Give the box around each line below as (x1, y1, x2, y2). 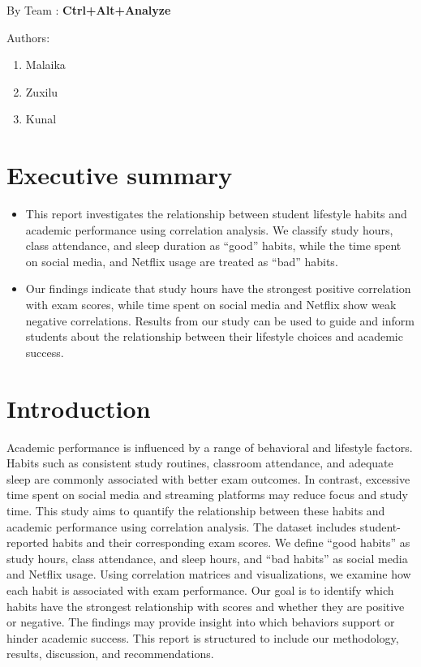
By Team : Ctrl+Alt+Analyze (6, 2, 171, 18)
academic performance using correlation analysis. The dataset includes (6, 518, 357, 535)
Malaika (25, 56, 66, 73)
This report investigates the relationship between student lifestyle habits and (25, 205, 407, 222)
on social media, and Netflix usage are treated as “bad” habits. (25, 252, 338, 269)
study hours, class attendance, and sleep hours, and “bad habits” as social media (6, 549, 408, 566)
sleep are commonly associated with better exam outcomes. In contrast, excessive (6, 470, 410, 487)
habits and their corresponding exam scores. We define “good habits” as (52, 534, 410, 551)
